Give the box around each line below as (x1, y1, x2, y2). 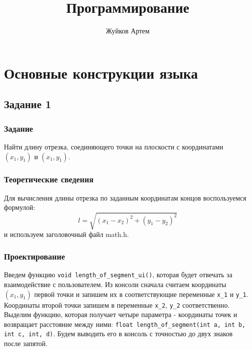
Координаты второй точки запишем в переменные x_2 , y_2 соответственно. (4, 299, 230, 310)
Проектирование (4, 250, 65, 262)
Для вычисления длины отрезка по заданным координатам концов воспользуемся (4, 192, 247, 203)
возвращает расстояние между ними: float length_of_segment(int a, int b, (4, 319, 246, 329)
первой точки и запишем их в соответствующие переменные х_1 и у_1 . (34, 289, 249, 299)
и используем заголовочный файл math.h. (4, 229, 129, 239)
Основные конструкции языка (4, 62, 198, 83)
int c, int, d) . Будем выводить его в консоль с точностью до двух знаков (4, 328, 233, 339)
